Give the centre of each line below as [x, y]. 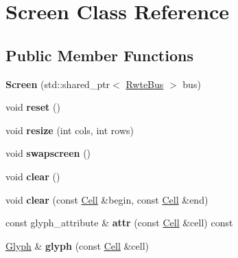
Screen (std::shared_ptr [58, 84]
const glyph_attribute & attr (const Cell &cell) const [119, 223]
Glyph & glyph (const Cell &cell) [78, 245]
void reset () [33, 107]
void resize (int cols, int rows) [70, 130]
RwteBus [145, 84]
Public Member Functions [99, 55]
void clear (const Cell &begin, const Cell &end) [107, 199]
